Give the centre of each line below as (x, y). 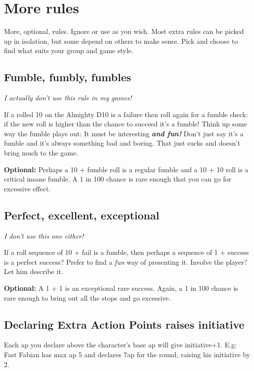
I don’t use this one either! (44, 235)
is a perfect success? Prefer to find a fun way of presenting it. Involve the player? (126, 262)
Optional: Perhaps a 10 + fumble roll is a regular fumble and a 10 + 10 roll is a (126, 169)
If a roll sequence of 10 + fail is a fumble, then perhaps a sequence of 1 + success (127, 252)
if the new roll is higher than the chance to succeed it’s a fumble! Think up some (126, 124)
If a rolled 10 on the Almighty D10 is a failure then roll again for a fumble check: (126, 114)
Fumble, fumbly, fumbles (68, 77)
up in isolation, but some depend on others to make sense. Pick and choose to (121, 41)
